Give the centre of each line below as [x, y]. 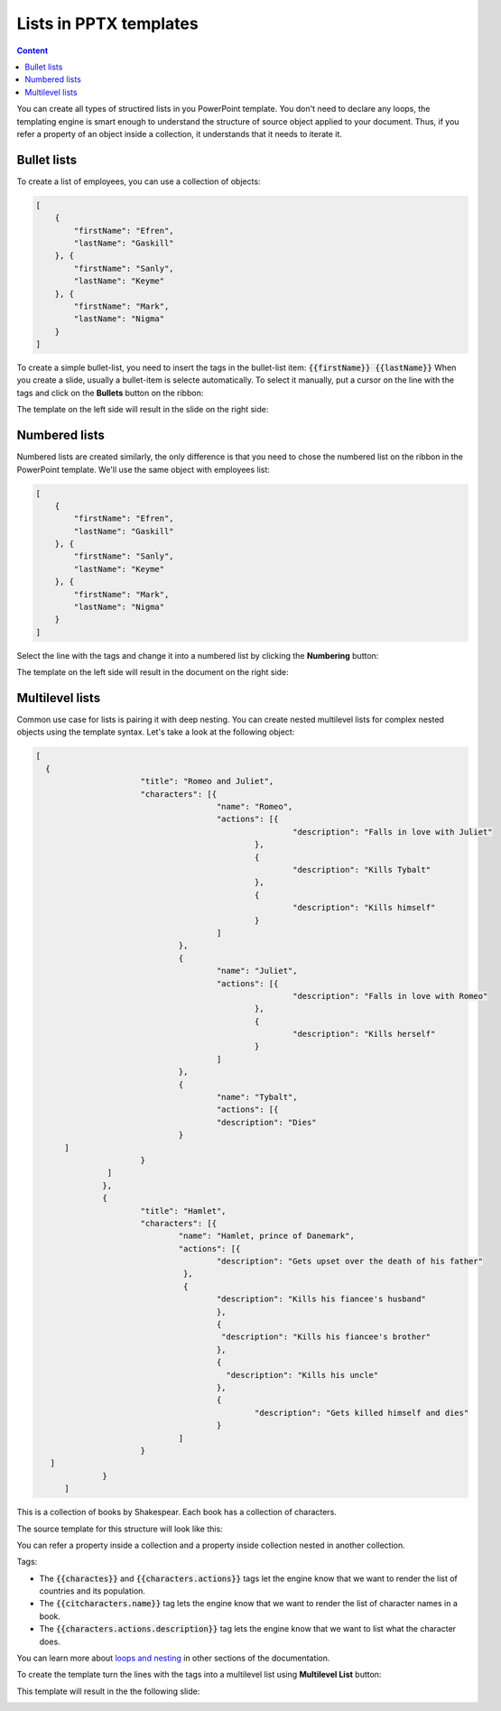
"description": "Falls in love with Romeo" [390, 996]
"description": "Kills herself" [364, 1034]
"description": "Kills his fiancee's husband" [321, 1299]
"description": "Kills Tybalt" [362, 869]
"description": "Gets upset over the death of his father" [349, 1262]
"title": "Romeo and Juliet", [207, 782]
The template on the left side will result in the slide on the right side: [143, 410]
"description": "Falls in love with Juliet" [392, 832]
